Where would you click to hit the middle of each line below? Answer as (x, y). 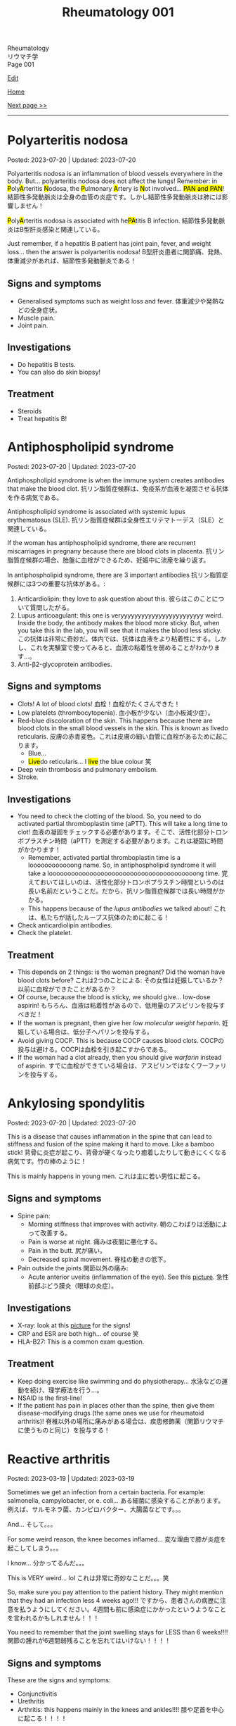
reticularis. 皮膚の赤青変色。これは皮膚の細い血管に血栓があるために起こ (123, 737)
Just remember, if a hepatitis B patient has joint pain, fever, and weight (109, 244)
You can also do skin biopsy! (59, 372)
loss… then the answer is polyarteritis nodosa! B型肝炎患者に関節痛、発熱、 (117, 252)
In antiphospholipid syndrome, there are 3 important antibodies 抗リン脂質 (115, 575)
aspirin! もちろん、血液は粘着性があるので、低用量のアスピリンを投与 (118, 1005)
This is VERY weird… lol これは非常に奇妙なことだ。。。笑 (88, 1578)
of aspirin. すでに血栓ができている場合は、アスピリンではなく (107, 1065)
